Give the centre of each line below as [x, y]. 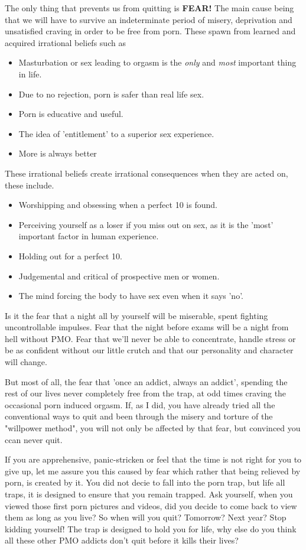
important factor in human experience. [89, 236]
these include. [30, 185]
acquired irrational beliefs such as [65, 42]
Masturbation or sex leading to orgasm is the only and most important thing [157, 62]
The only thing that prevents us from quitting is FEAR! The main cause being [149, 8]
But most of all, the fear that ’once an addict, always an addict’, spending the [146, 381]
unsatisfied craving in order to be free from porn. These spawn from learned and [150, 31]
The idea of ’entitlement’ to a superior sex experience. [116, 133]
